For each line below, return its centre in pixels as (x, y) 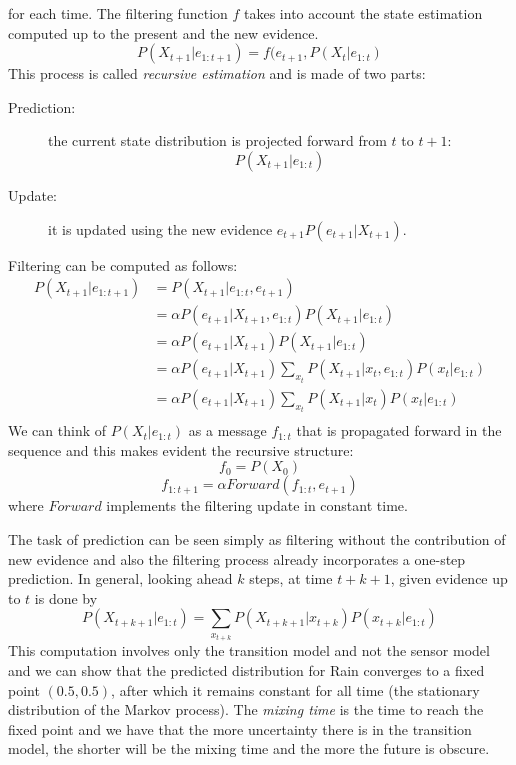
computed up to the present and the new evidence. (163, 32)
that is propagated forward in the (399, 430)
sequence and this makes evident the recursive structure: (181, 449)
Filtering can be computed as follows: (123, 264)
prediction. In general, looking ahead (120, 578)
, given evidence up (449, 578)
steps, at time (291, 578)
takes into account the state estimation (363, 13)
